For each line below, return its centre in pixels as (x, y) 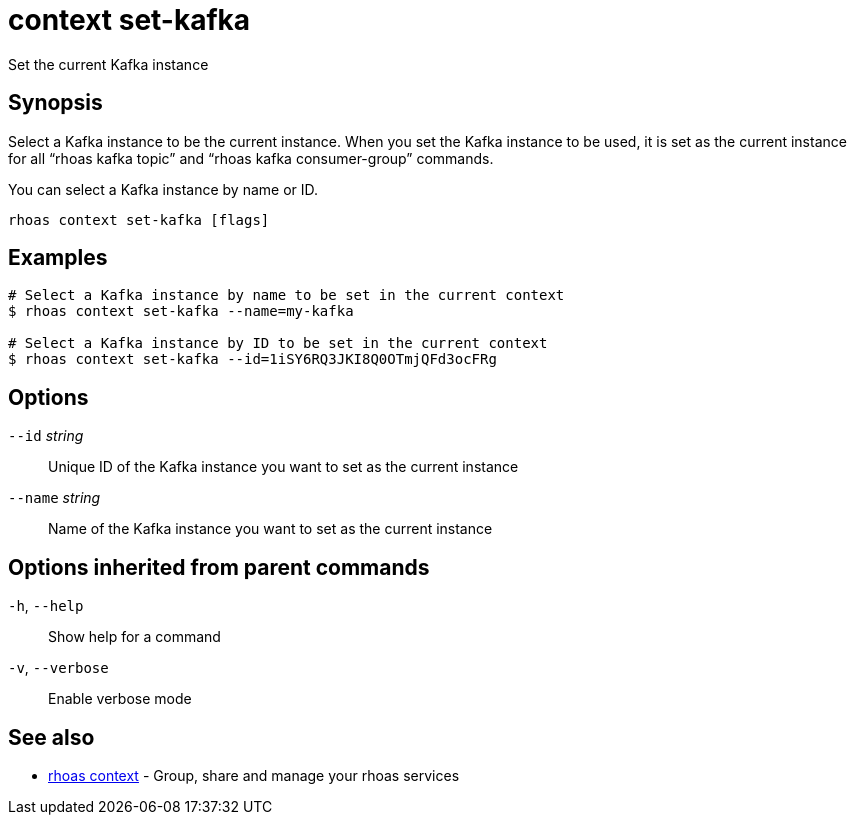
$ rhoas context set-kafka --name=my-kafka (181, 311)
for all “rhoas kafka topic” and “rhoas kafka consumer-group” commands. (251, 158)
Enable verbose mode (120, 699)
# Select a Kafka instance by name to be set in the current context (286, 295)
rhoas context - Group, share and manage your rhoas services (254, 775)
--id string (46, 436)
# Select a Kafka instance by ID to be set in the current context (278, 343)
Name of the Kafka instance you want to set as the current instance (270, 529)
